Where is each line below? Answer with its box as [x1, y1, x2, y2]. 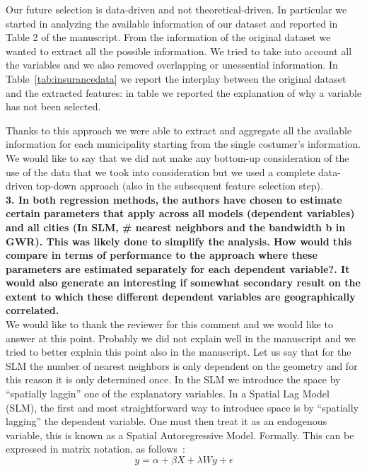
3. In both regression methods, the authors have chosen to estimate [6, 192, 342, 207]
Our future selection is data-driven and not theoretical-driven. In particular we [6, 2, 347, 16]
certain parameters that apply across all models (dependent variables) [6, 206, 355, 221]
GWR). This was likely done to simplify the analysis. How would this [6, 233, 352, 248]
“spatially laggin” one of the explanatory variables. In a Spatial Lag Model [6, 386, 330, 401]
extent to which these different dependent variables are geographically [6, 289, 356, 303]
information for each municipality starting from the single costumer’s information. [6, 136, 361, 151]
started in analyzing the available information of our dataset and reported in [6, 16, 338, 30]
